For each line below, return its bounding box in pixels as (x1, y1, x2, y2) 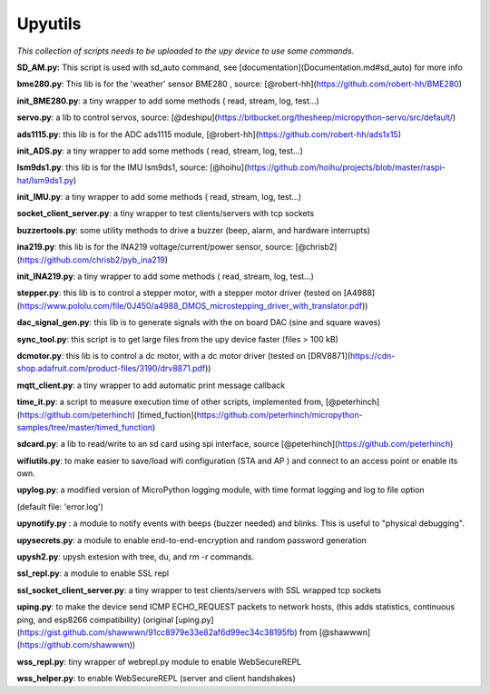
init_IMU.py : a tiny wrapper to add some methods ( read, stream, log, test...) (16, 192, 302, 203)
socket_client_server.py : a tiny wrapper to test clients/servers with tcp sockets (16, 208, 315, 219)
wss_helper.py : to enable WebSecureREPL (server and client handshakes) (16, 673, 297, 684)
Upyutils (16, 14, 82, 34)
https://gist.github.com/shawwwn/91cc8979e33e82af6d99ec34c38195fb (19, 627, 295, 638)
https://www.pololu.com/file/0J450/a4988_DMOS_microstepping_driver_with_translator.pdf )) (19, 300, 368, 311)
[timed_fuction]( (137, 409, 197, 420)
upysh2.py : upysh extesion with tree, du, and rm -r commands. (16, 551, 254, 562)
